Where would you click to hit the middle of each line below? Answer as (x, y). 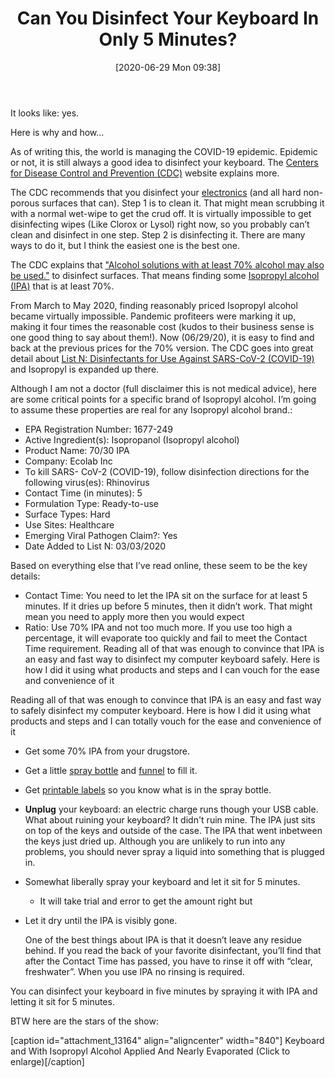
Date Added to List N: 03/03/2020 (95, 546)
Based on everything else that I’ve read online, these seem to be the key (159, 565)
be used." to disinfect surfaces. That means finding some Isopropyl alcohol (165, 275)
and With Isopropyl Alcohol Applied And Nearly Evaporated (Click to (150, 1051)
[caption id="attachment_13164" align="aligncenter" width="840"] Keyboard (167, 1040)
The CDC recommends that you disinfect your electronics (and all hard (156, 192)
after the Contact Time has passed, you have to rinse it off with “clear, (168, 961)
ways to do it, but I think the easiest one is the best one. (125, 245)
